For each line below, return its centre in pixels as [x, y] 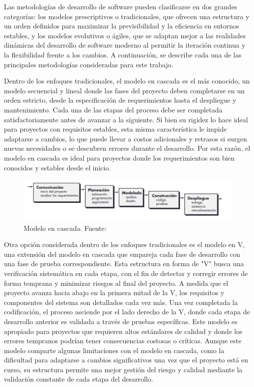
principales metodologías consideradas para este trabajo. [89, 64]
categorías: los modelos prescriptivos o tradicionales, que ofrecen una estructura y [127, 16]
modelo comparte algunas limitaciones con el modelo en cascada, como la [114, 350]
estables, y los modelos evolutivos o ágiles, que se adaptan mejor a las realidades [125, 35]
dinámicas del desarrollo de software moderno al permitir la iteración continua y [125, 45]
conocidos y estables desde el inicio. [57, 167]
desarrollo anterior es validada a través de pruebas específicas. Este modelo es [121, 321]
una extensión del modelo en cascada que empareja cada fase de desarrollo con [122, 254]
